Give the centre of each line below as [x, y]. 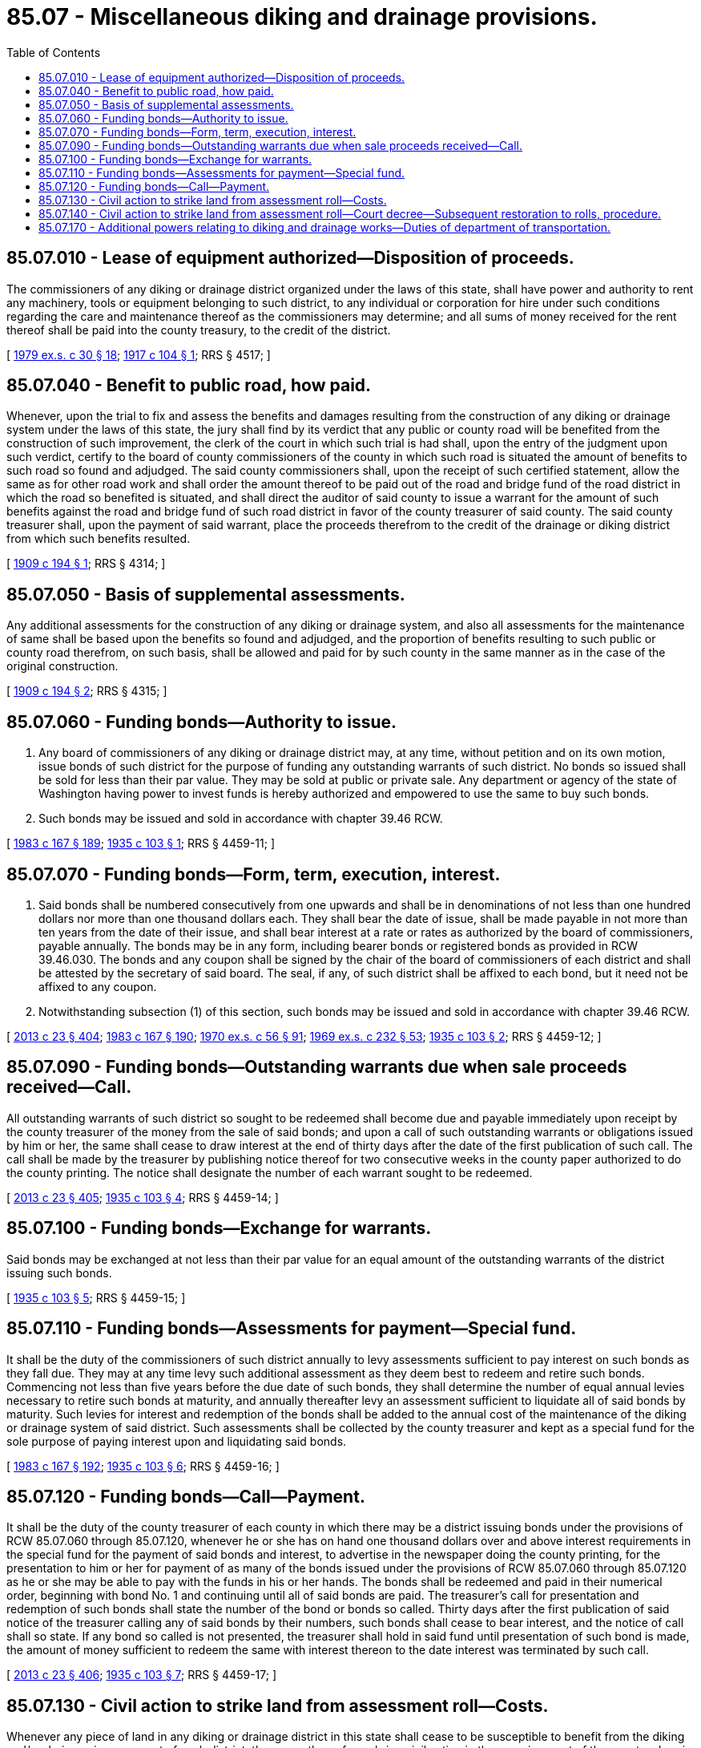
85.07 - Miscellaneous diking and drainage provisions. [302, 17]
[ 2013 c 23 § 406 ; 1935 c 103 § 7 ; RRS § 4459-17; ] [141, 1675]
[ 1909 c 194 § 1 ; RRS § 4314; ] [86, 564]
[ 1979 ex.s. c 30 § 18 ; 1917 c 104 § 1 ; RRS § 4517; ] [139, 354]
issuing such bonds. [59, 1273]
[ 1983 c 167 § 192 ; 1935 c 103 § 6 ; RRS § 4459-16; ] [143, 1466]
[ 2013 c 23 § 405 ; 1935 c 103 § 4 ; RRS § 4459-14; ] [143, 1197]
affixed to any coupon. [98, 986]
